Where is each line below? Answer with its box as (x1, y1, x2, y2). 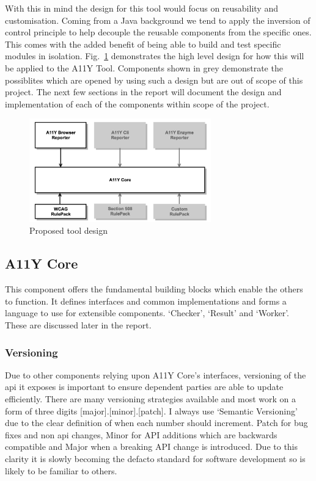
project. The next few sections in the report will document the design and (5, 85, 282, 98)
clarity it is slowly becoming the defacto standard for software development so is (5, 452, 306, 465)
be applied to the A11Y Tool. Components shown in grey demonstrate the (5, 61, 283, 74)
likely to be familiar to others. (5, 464, 117, 477)
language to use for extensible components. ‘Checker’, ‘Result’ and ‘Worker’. (5, 306, 289, 319)
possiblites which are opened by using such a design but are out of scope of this (5, 73, 303, 86)
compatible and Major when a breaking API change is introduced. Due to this (5, 440, 298, 453)
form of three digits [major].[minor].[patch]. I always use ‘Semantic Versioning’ (5, 404, 298, 417)
